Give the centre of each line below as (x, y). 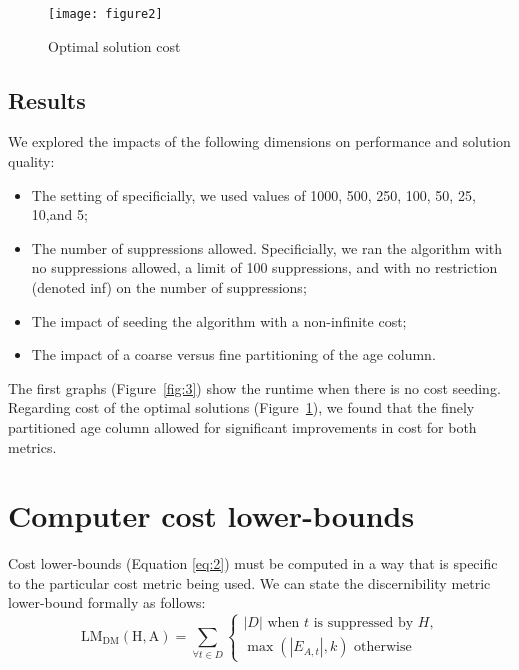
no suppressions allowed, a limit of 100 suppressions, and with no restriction (264, 267)
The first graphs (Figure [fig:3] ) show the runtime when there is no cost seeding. (254, 387)
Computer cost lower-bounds (211, 515)
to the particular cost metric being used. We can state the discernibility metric (249, 582)
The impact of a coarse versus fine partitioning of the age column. (233, 354)
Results (47, 99)
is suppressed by (363, 623)
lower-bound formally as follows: (107, 602)
